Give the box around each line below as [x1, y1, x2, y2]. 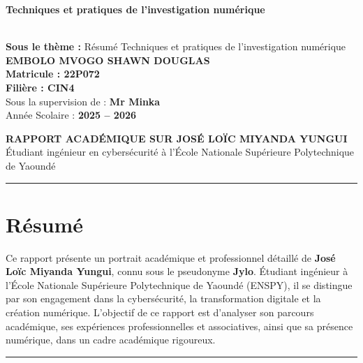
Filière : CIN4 [6, 80, 75, 94]
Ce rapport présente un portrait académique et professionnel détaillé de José [6, 250, 336, 265]
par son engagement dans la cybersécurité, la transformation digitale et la [6, 291, 321, 306]
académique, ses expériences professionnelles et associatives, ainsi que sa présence [6, 318, 353, 333]
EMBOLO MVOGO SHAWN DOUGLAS [6, 52, 210, 67]
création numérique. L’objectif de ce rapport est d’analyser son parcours [6, 305, 314, 320]
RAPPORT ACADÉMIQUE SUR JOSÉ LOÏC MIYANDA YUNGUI [6, 131, 348, 145]
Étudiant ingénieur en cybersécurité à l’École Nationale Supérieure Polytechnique [6, 145, 355, 159]
